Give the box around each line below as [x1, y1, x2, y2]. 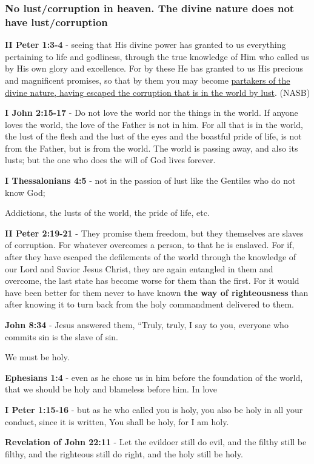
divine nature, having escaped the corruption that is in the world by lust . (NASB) [5, 86, 310, 98]
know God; [5, 186, 45, 198]
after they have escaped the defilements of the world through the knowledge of [5, 250, 296, 263]
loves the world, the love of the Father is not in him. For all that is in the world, [5, 118, 303, 130]
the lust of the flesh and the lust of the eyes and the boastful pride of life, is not [5, 130, 302, 143]
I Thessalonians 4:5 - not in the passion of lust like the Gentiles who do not [5, 174, 296, 187]
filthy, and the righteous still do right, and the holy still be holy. [5, 447, 243, 460]
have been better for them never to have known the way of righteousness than [5, 286, 309, 298]
